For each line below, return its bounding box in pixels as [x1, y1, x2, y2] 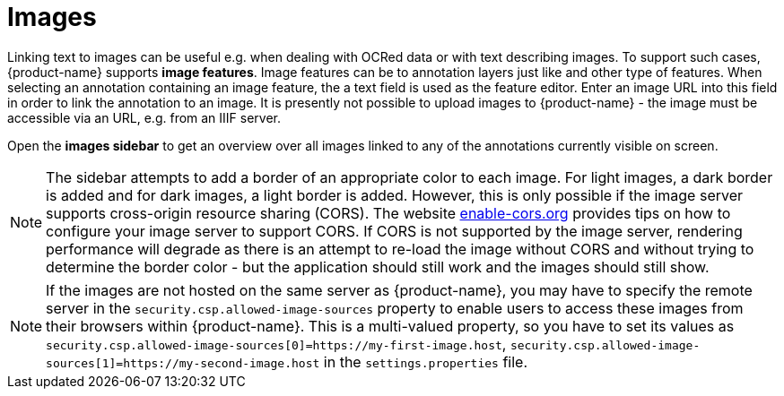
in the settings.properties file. [323, 352, 527, 371]
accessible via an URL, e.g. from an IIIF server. [7, 109, 282, 125]
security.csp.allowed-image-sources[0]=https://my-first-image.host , [46, 334, 507, 353]
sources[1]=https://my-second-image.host [46, 356, 320, 370]
